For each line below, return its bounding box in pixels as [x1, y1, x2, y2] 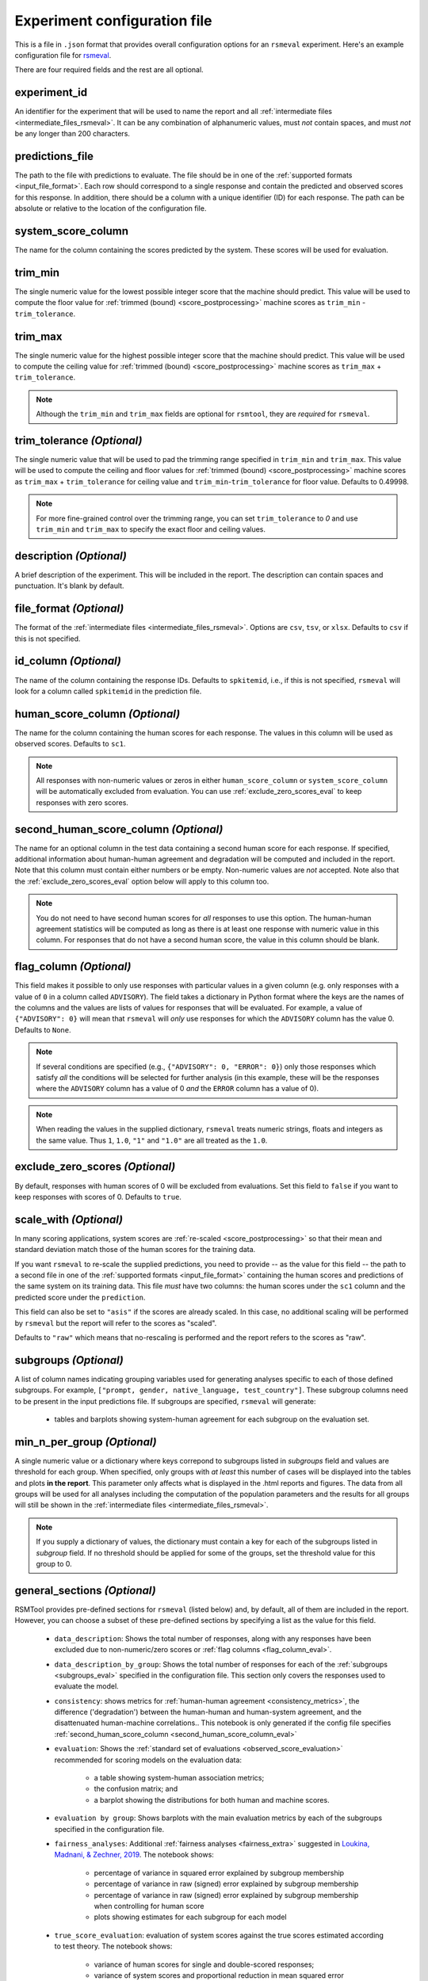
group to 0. [36, 1559, 73, 1569]
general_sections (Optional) [14, 1583, 156, 1597]
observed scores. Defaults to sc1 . [14, 739, 126, 749]
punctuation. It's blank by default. [14, 581, 124, 590]
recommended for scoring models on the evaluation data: [54, 1755, 242, 1765]
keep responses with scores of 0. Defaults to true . [14, 1192, 182, 1201]
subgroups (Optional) [14, 1353, 124, 1367]
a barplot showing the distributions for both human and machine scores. [94, 1795, 330, 1804]
